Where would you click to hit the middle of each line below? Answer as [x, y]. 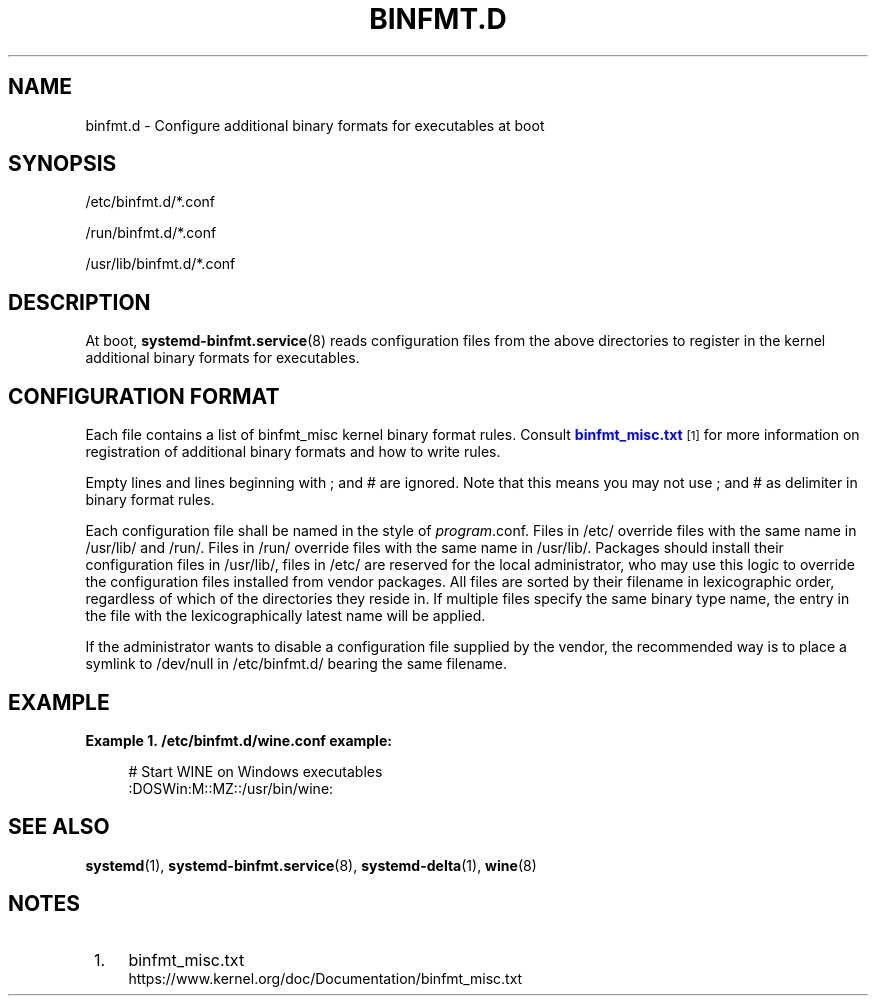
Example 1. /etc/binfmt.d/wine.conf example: [238, 740]
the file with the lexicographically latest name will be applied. [285, 616]
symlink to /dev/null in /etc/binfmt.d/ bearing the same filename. [296, 664]
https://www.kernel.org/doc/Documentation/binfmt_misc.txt [325, 978]
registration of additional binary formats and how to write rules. [293, 452]
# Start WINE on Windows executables [255, 771]
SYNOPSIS [62, 164]
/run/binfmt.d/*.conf [151, 233]
